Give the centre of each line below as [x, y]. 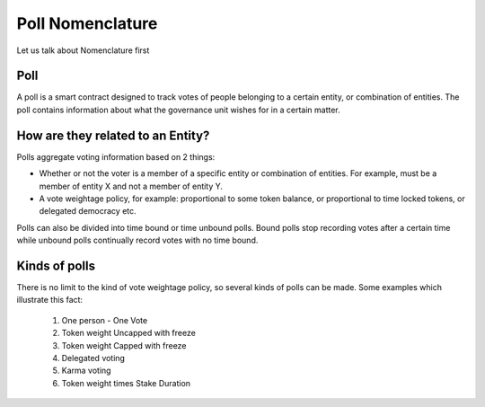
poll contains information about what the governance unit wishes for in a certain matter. [178, 110]
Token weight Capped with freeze [124, 345]
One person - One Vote [105, 320]
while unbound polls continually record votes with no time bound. [137, 240]
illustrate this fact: [50, 300]
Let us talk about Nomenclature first [83, 50]
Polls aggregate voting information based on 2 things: [116, 156]
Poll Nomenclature [87, 23]
